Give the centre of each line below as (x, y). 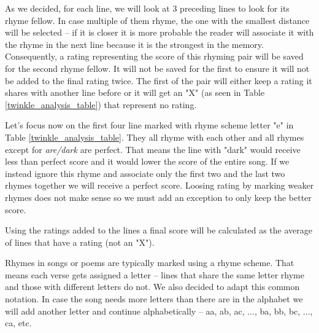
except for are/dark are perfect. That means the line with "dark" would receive (153, 149)
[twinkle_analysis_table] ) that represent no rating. (101, 104)
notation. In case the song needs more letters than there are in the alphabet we (154, 299)
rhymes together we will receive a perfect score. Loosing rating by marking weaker (159, 185)
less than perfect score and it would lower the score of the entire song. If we (147, 161)
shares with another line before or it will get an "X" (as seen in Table (135, 92)
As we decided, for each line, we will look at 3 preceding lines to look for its (147, 8)
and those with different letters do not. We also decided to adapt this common (152, 287)
